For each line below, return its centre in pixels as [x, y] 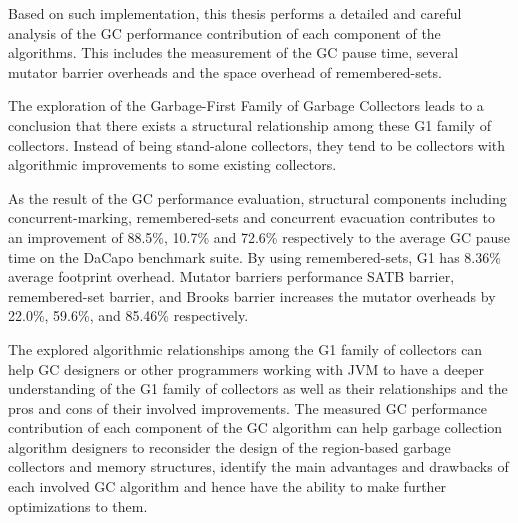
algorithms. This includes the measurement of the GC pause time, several [233, 52]
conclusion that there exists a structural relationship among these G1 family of [249, 124]
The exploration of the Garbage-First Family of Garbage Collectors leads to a [246, 105]
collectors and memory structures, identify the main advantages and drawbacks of [258, 466]
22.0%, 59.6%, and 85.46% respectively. [128, 315]
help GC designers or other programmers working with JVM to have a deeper [246, 368]
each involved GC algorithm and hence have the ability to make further [227, 486]
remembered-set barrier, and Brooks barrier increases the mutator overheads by [252, 295]
